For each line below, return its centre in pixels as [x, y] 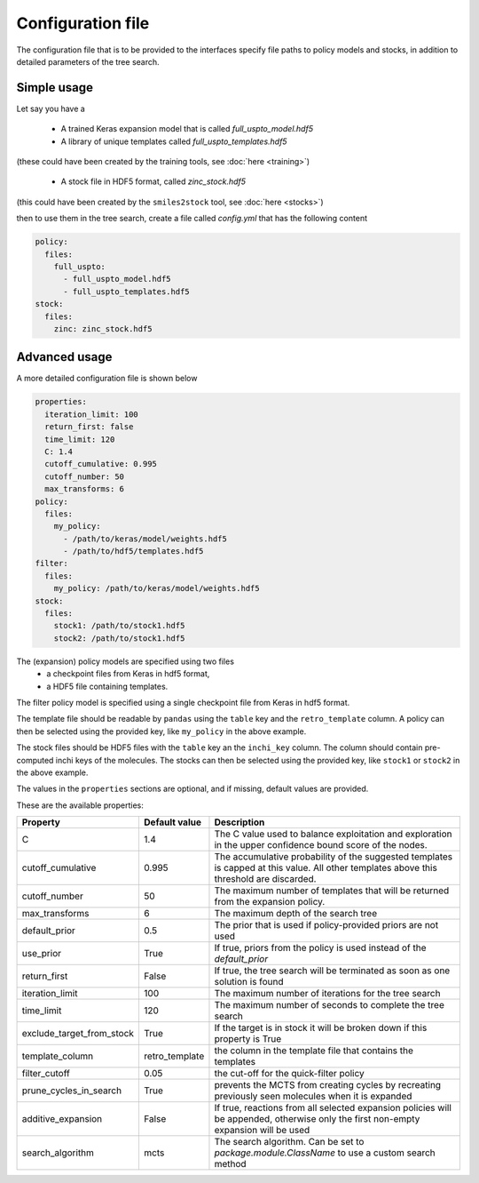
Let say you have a [51, 108]
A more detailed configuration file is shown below [107, 379]
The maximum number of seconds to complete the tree [330, 1005]
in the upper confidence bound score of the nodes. [321, 845]
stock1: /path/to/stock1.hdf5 [119, 626]
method [231, 1164]
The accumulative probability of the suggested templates [334, 857]
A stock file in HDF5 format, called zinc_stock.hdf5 [153, 181]
